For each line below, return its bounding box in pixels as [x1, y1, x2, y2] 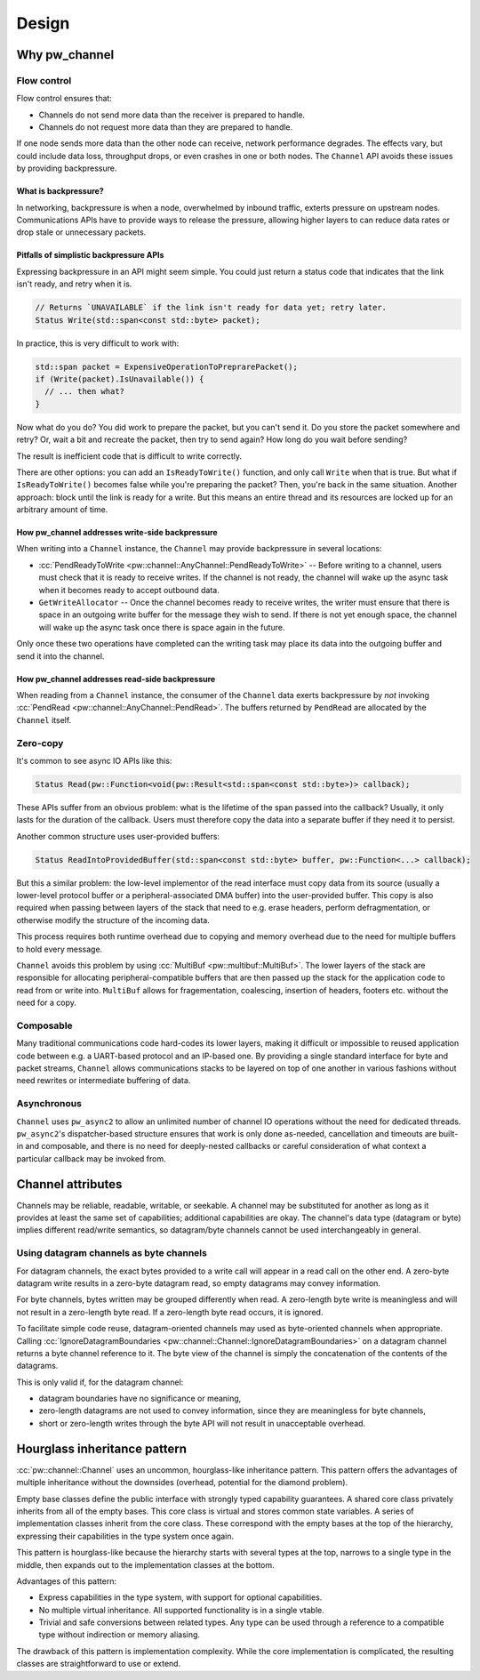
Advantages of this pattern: [16, 1575, 117, 1587]
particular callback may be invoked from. [16, 1153, 166, 1164]
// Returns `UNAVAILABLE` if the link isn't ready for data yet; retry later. [35, 302, 387, 313]
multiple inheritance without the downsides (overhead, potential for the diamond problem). [16, 1477, 348, 1488]
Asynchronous [16, 1097, 82, 1110]
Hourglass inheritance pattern [16, 1441, 187, 1456]
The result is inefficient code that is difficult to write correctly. [16, 450, 243, 462]
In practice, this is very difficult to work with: [16, 338, 180, 349]
